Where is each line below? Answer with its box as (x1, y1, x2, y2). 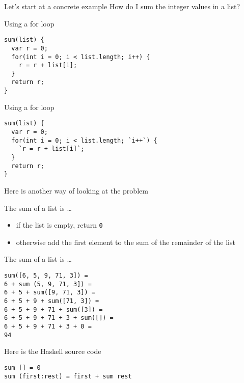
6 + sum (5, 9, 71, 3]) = (4, 280, 92, 288)
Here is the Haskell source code (4, 346, 101, 357)
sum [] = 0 (4, 364, 41, 371)
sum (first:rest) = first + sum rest (4, 372, 132, 380)
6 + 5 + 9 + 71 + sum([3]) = (4, 306, 103, 313)
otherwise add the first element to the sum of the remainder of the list (16, 236, 235, 247)
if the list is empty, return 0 (16, 220, 103, 230)
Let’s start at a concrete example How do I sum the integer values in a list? (4, 1, 240, 11)
